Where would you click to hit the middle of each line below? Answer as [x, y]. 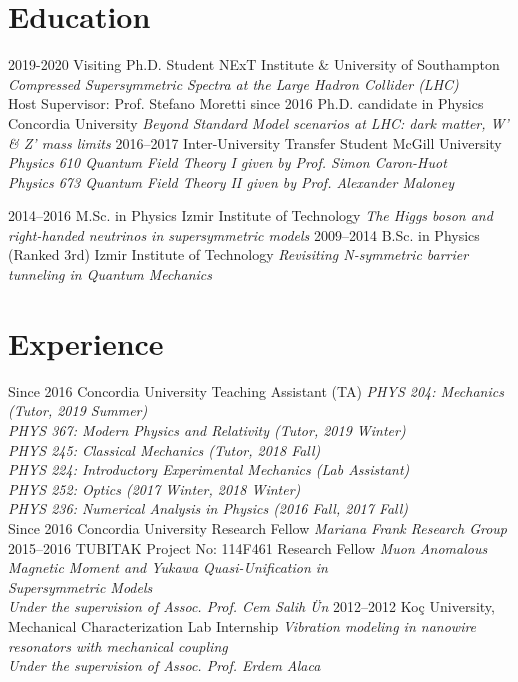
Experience [86, 342]
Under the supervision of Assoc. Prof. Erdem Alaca [164, 665]
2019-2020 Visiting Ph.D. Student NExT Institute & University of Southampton [254, 64]
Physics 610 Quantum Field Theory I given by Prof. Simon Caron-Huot [227, 162]
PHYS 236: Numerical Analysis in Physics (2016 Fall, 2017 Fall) [208, 508]
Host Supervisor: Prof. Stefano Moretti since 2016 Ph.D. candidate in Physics [246, 103]
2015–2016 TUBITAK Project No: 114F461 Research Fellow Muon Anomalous [248, 547]
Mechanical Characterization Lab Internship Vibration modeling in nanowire [242, 625]
